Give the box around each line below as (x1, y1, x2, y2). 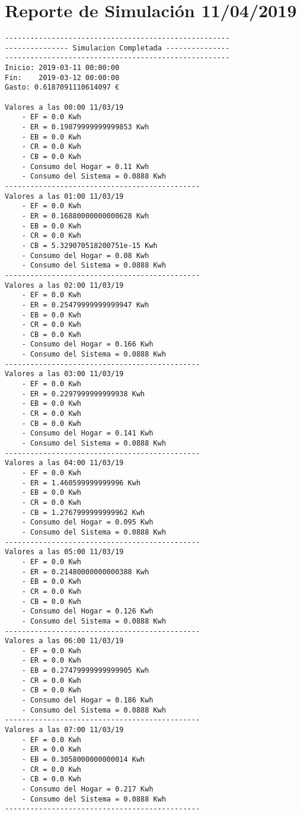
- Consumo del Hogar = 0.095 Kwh (21, 518, 153, 527)
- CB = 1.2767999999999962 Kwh (21, 508, 145, 517)
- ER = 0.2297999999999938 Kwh (21, 389, 145, 398)
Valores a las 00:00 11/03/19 (5, 103, 124, 112)
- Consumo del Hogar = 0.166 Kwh (21, 340, 153, 349)
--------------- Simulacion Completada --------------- (5, 43, 230, 52)
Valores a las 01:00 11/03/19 (5, 192, 124, 201)
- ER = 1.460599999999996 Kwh (21, 478, 141, 487)
